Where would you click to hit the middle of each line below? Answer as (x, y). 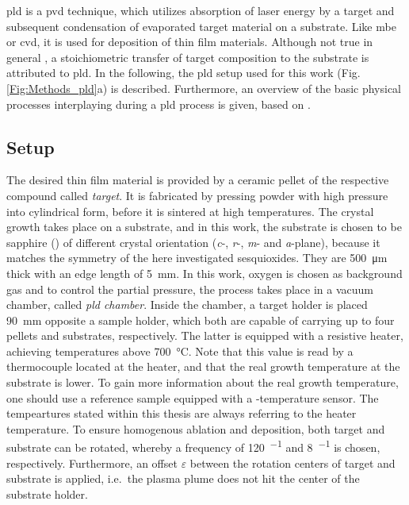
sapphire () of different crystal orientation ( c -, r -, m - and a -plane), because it (193, 242)
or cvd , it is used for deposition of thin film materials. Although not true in (190, 42)
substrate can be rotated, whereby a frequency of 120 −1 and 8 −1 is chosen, (193, 446)
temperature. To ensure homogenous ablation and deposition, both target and (196, 428)
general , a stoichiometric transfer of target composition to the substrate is (188, 57)
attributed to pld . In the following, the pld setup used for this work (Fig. (183, 73)
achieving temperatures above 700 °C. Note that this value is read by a (180, 351)
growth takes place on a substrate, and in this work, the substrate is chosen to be (204, 227)
